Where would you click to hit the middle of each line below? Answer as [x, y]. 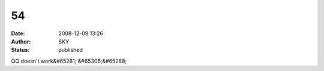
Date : [18, 33]
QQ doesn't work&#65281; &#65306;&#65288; [69, 61]
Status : [20, 50]
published [71, 50]
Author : [21, 41]
